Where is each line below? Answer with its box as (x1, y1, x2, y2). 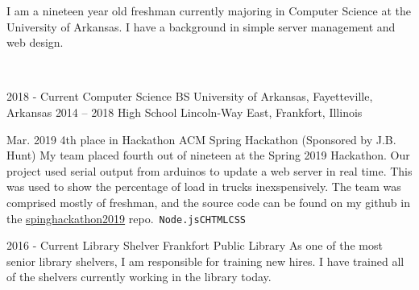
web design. (6, 34, 64, 51)
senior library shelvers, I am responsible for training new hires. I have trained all (6, 252, 404, 269)
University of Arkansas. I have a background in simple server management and (6, 18, 396, 35)
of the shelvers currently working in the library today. (6, 268, 272, 285)
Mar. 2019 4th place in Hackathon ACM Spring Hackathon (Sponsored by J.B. (6, 130, 396, 147)
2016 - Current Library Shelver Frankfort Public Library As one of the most (6, 237, 383, 254)
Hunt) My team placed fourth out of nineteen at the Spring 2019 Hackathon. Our (6, 147, 410, 164)
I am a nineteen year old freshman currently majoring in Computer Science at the (6, 2, 411, 19)
